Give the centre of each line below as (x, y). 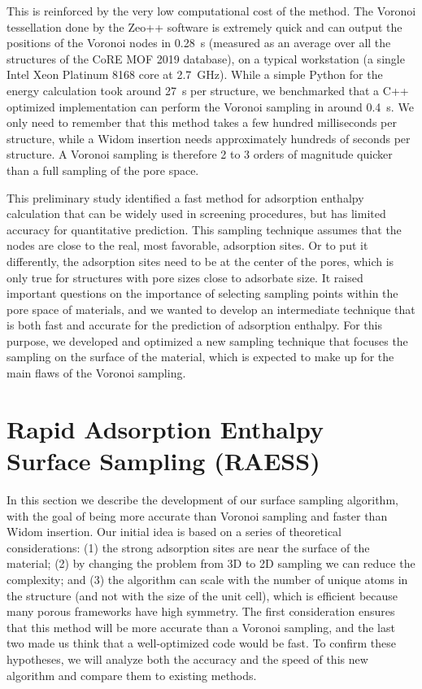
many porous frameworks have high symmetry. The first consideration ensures (201, 611)
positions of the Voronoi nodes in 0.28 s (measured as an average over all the (199, 43)
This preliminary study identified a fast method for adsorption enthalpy (185, 197)
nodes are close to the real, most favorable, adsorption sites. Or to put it (187, 245)
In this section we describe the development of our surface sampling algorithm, (202, 499)
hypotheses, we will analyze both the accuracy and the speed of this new (187, 658)
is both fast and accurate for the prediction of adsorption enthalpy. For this (194, 325)
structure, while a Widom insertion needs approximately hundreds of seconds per (209, 138)
